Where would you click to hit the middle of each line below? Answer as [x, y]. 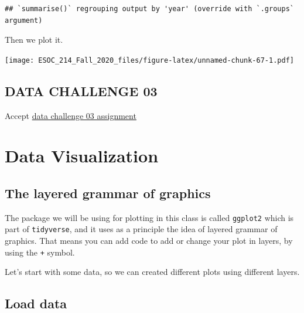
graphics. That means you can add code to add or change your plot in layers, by [149, 241]
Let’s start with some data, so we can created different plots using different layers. [152, 272]
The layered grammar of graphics [108, 193]
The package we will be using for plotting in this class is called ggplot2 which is [149, 217]
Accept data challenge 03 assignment [71, 115]
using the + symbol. [40, 252]
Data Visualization [82, 156]
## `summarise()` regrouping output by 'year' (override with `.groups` [149, 9]
